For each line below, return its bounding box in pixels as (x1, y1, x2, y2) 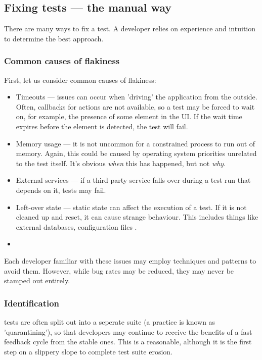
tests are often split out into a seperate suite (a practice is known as (4, 316, 215, 327)
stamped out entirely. (4, 275, 70, 286)
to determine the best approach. (4, 33, 104, 43)
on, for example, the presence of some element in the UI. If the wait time (16, 111, 242, 122)
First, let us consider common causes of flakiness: (4, 74, 156, 85)
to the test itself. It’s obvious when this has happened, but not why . (16, 158, 226, 168)
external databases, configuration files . (16, 221, 137, 232)
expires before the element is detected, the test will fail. (16, 121, 188, 131)
